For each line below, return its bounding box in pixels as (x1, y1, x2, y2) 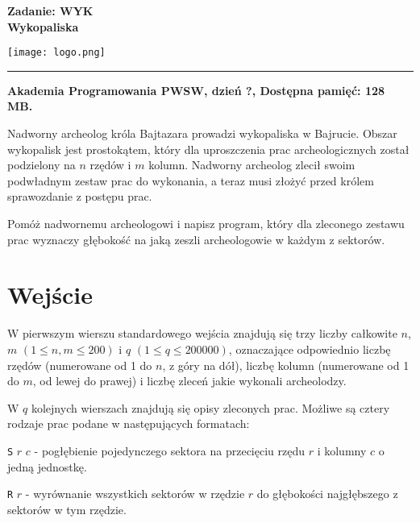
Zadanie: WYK (7, 2, 94, 19)
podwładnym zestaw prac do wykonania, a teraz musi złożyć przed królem (7, 172, 374, 189)
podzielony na (7, 156, 76, 173)
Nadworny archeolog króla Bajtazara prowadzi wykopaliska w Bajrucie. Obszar (7, 125, 397, 142)
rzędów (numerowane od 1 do (7, 356, 152, 373)
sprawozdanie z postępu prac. (7, 188, 152, 205)
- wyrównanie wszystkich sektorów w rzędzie (25, 485, 245, 502)
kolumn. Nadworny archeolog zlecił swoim (148, 156, 356, 173)
